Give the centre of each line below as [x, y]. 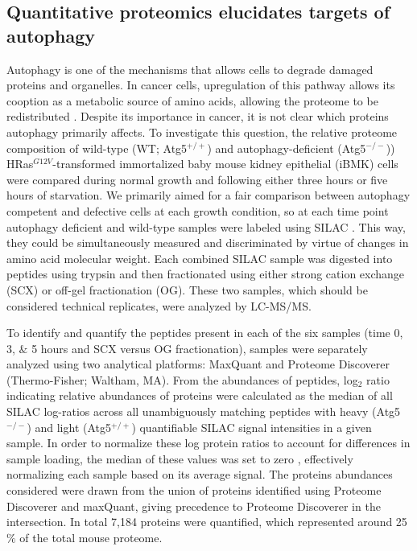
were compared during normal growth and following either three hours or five [197, 179]
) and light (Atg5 [69, 427]
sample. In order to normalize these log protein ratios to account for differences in [208, 443]
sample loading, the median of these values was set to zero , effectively [180, 458]
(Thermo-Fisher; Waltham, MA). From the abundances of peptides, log [182, 379]
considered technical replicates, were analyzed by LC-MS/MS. [159, 305]
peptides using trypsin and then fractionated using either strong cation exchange [206, 274]
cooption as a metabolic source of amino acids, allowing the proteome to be [192, 100]
